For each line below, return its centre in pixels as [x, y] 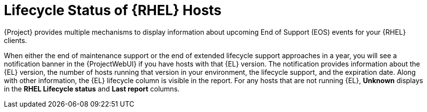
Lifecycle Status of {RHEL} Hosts [113, 10]
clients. [16, 40]
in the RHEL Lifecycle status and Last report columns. [92, 89]
